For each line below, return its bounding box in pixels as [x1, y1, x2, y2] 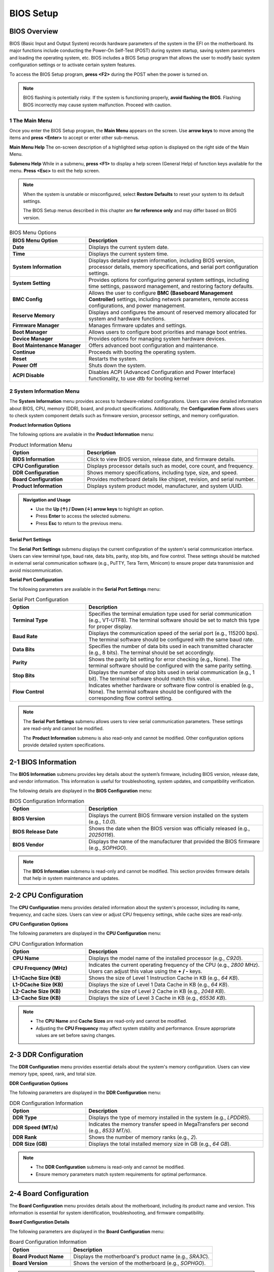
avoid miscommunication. [9, 567, 63, 573]
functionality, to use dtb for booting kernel [88, 374, 189, 382]
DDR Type [12, 1114, 38, 1121]
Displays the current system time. [88, 250, 169, 257]
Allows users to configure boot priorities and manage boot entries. [88, 328, 247, 335]
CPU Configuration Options [9, 921, 68, 927]
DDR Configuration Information [9, 1100, 83, 1107]
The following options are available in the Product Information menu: [9, 431, 154, 437]
